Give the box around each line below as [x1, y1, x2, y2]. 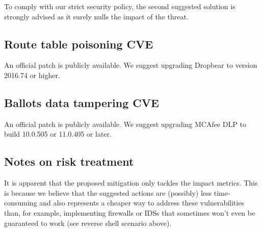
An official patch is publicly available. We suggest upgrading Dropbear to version [4, 60, 257, 70]
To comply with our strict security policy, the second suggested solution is [4, 1, 235, 11]
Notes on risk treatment [4, 153, 134, 169]
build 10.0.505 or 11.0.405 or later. [4, 128, 112, 139]
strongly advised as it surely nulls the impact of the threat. [4, 11, 189, 21]
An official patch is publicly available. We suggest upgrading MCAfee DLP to [4, 118, 246, 129]
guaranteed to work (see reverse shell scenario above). [4, 217, 172, 228]
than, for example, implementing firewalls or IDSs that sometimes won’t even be [4, 207, 255, 218]
